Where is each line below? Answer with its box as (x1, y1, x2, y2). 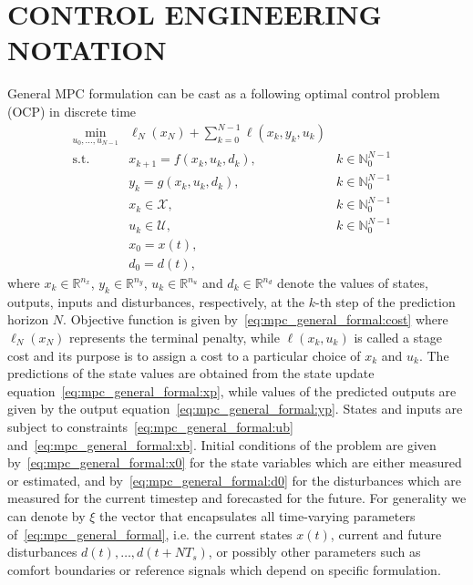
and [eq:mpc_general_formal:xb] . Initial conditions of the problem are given (7, 435, 437, 454)
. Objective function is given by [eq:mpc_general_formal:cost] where (63, 310, 448, 329)
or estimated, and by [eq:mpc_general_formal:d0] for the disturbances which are (7, 470, 461, 489)
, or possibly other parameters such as (208, 542, 421, 561)
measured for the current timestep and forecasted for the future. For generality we (7, 488, 467, 508)
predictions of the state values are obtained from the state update (7, 364, 375, 383)
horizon (7, 310, 49, 329)
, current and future (330, 524, 442, 543)
